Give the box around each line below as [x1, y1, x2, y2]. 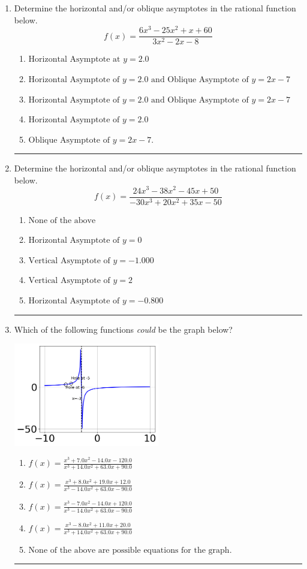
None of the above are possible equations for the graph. [28, 546, 232, 555]
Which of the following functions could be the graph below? [14, 323, 233, 335]
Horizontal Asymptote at [28, 55, 121, 64]
